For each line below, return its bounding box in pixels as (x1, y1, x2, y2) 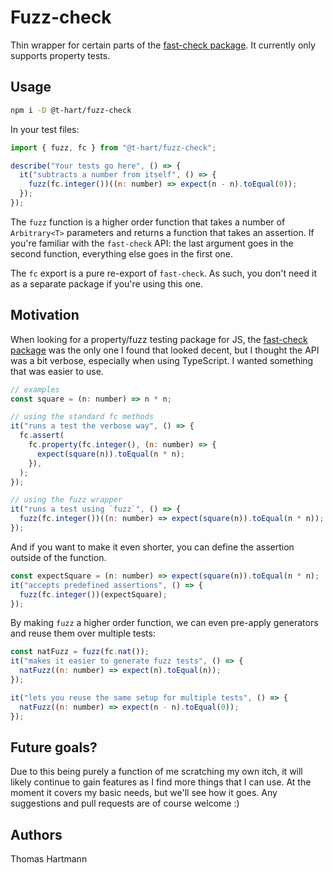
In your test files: (10, 123, 80, 135)
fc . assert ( (19, 431, 65, 441)
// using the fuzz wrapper (10, 495, 123, 505)
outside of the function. (10, 551, 107, 563)
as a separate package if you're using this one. (10, 277, 203, 290)
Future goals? (10, 739, 98, 756)
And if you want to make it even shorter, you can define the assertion (10, 541, 295, 553)
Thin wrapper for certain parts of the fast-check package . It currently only (10, 39, 316, 51)
